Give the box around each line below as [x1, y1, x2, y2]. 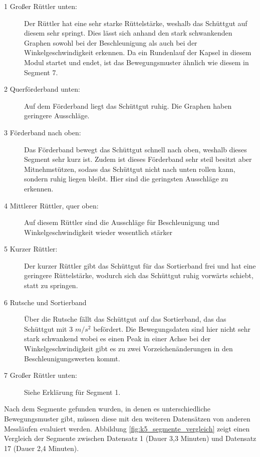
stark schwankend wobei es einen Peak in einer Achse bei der [24, 333, 211, 344]
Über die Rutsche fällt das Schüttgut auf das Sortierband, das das [24, 314, 226, 324]
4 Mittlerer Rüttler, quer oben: [4, 200, 99, 210]
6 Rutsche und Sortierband [4, 297, 87, 307]
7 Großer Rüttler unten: [4, 370, 77, 380]
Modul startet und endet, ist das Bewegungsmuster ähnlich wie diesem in [24, 57, 249, 67]
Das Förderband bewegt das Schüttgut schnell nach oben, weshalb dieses [24, 144, 247, 154]
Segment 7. [24, 67, 58, 77]
